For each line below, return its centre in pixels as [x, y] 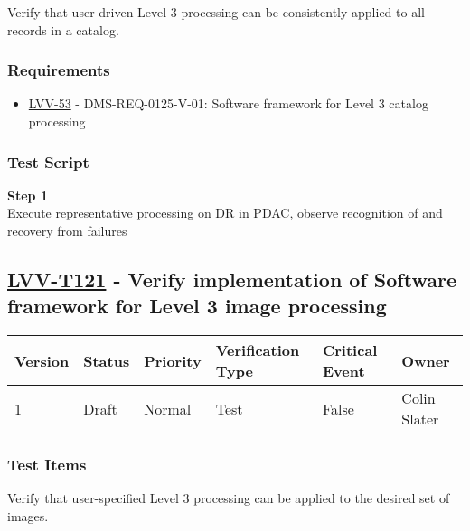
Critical [350, 350]
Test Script [48, 161]
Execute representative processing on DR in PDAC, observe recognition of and [225, 213]
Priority [173, 360]
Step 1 [28, 195]
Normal [168, 408]
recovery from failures [67, 230]
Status [107, 360]
